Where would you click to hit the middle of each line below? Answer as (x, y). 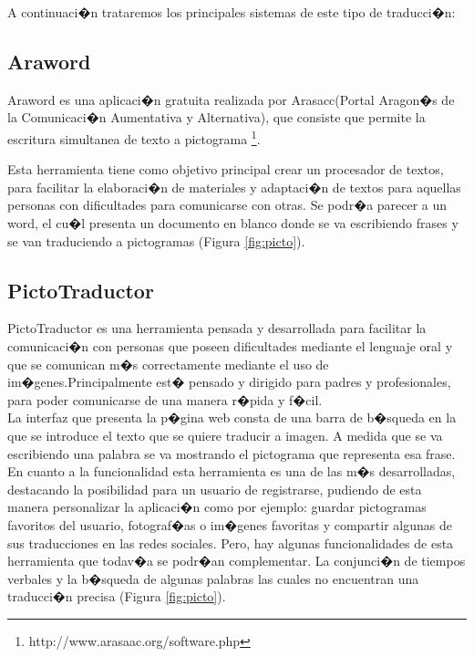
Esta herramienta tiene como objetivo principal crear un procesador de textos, (226, 169)
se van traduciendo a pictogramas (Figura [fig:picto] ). (156, 240)
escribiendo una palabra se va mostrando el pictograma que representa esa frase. (232, 453)
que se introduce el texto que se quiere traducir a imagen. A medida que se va (225, 435)
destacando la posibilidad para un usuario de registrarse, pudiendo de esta (215, 489)
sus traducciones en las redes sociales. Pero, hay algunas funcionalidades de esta (231, 542)
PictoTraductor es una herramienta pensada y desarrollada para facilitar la (217, 328)
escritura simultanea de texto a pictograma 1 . (134, 137)
